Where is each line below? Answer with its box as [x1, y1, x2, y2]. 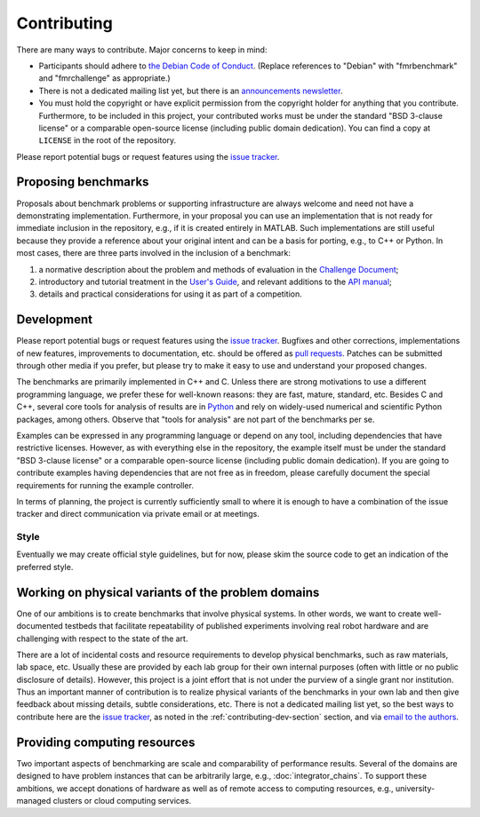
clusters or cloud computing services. [52, 795, 192, 805]
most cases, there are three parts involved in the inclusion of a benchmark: [16, 248, 291, 258]
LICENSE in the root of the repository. [38, 135, 177, 146]
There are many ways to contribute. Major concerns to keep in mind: [16, 44, 268, 55]
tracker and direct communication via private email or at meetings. [16, 509, 260, 520]
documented [16, 621, 64, 631]
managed [16, 795, 52, 805]
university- [396, 782, 436, 794]
